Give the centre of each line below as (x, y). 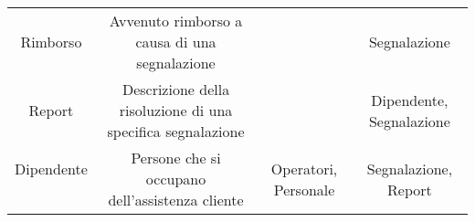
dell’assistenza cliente (176, 200)
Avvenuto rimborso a (176, 21)
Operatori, (304, 168)
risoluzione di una (176, 110)
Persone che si (176, 158)
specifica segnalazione (176, 131)
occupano (176, 179)
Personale (304, 189)
